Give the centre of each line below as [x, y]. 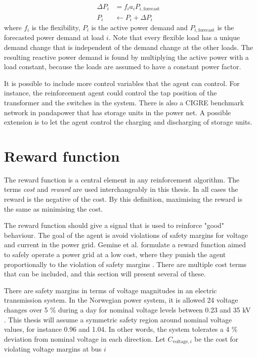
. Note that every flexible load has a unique [174, 37]
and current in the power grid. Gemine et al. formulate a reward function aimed [125, 245]
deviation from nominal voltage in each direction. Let [85, 338]
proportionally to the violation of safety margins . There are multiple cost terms [125, 264]
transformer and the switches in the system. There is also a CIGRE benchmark [124, 102]
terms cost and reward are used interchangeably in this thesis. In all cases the [121, 189]
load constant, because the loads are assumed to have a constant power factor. [123, 67]
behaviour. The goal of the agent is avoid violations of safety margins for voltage [126, 235]
